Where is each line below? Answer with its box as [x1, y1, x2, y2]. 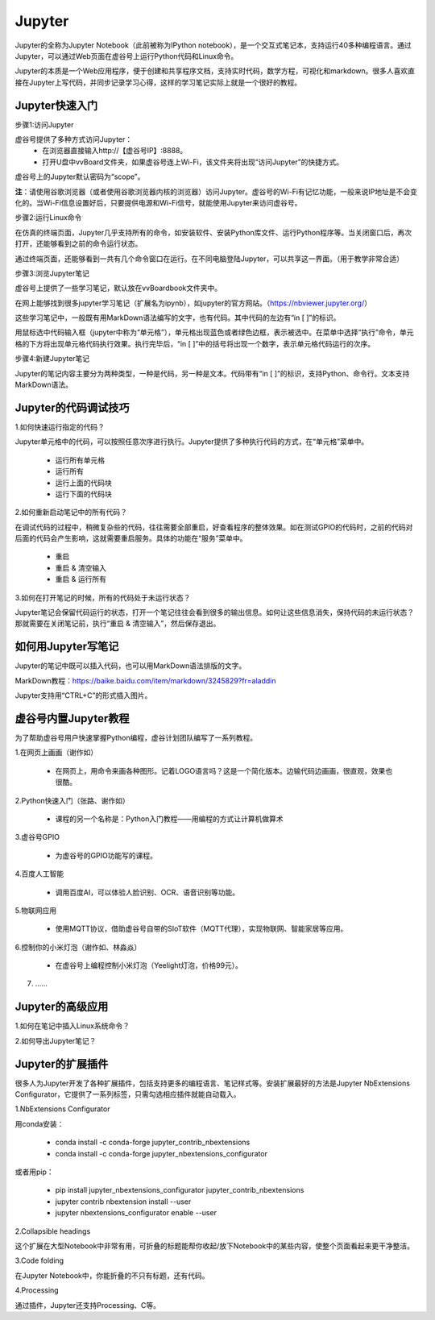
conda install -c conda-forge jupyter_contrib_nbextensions [55, 1137, 251, 1148]
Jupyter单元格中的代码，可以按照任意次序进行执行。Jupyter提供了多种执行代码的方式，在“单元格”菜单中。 [14, 437, 369, 446]
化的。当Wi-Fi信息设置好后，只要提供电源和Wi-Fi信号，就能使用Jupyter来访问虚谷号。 [14, 197, 302, 207]
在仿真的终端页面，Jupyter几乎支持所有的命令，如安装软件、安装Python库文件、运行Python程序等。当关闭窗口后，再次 [14, 227, 412, 237]
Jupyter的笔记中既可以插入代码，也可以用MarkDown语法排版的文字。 [14, 661, 246, 670]
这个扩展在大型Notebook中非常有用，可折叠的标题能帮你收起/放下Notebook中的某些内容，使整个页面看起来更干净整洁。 [14, 1241, 415, 1251]
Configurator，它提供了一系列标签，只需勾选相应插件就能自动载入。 [14, 1090, 241, 1099]
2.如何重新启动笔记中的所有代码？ [14, 508, 128, 517]
